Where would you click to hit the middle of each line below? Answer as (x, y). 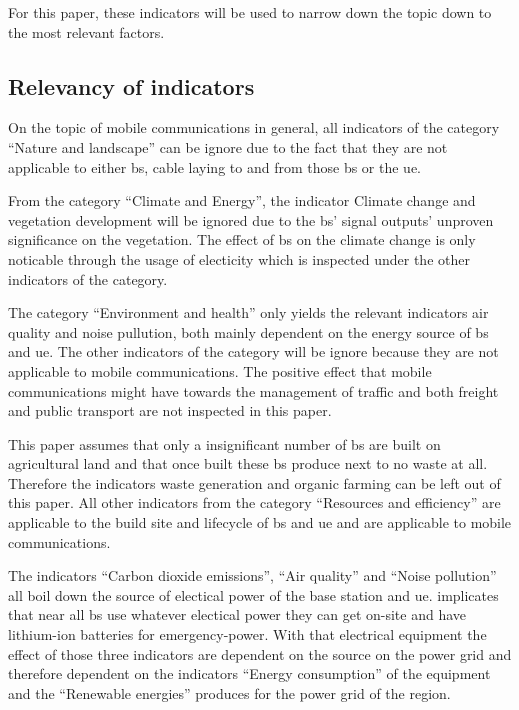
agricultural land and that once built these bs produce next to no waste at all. (248, 463)
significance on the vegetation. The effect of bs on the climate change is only (242, 239)
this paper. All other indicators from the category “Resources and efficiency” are (254, 502)
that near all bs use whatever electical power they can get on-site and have (237, 614)
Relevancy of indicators (131, 85)
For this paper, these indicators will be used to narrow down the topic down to (250, 12)
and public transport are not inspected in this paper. (170, 410)
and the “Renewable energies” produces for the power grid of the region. (229, 692)
